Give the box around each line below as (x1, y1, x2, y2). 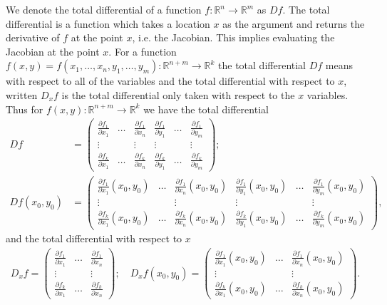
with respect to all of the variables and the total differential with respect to (6, 73, 335, 88)
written (6, 87, 38, 102)
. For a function (108, 43, 177, 58)
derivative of (6, 30, 60, 45)
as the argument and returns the (222, 16, 365, 31)
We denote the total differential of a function (6, 2, 202, 16)
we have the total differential (143, 101, 269, 116)
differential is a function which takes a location (6, 16, 210, 31)
